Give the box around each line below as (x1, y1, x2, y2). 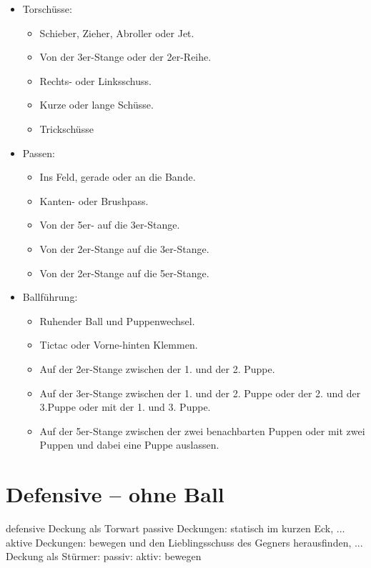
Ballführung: (22, 289, 78, 304)
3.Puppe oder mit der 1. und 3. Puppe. (39, 399, 211, 414)
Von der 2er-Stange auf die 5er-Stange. (39, 265, 209, 280)
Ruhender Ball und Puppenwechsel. (39, 313, 195, 328)
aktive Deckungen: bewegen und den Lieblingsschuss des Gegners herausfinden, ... (6, 534, 363, 549)
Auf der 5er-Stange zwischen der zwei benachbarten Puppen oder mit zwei (39, 423, 365, 438)
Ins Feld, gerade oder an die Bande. (39, 169, 196, 184)
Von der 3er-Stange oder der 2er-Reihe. (39, 49, 212, 64)
